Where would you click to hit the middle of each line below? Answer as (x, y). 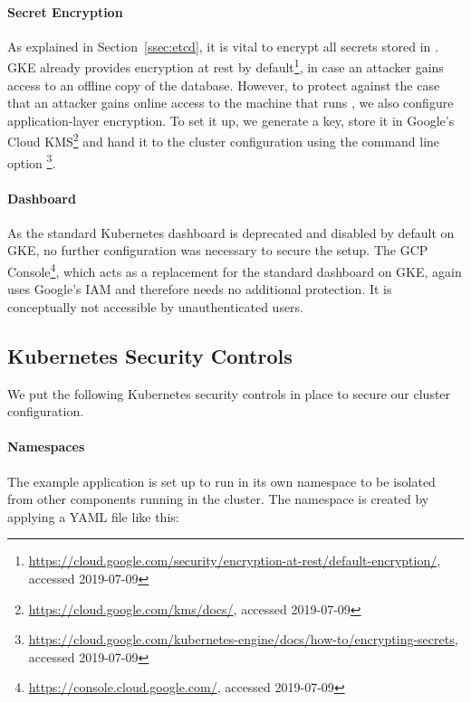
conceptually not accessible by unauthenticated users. (156, 306)
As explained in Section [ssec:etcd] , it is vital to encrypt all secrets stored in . (223, 46)
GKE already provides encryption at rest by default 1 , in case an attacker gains (226, 66)
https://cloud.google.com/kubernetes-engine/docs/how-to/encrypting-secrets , (243, 639)
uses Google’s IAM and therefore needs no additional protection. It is (200, 289)
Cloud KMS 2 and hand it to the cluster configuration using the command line (224, 140)
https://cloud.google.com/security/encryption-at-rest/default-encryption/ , (235, 560)
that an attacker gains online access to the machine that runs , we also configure (231, 103)
